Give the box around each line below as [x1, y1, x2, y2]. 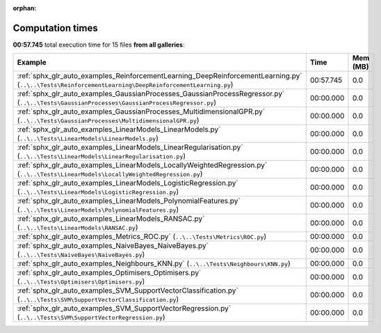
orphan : [13, 4, 37, 12]
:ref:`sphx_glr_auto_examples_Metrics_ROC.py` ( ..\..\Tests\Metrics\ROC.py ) [17, 232, 267, 242]
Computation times [13, 22, 98, 34]
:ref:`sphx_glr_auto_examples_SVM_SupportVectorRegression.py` [17, 304, 232, 313]
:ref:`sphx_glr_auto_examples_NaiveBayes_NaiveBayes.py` [17, 241, 209, 251]
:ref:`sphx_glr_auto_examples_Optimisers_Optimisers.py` [17, 268, 202, 278]
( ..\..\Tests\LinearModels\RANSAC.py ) [17, 223, 138, 233]
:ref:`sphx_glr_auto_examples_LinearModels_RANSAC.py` [17, 214, 205, 224]
